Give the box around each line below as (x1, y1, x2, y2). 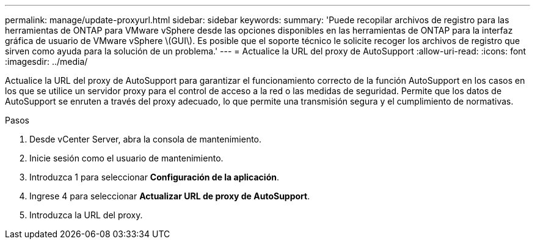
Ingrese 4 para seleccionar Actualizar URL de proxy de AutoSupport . (29, 191, 310, 201)
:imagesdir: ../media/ (5, 56, 88, 67)
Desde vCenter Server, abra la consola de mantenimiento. (29, 134, 262, 144)
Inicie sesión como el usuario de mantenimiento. (29, 153, 224, 163)
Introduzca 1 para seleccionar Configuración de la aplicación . (29, 172, 279, 182)
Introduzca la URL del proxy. (29, 210, 143, 220)
